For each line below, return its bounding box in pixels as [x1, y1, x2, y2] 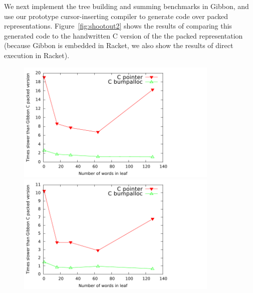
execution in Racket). [4, 50, 70, 60]
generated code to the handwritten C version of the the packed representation [4, 30, 243, 41]
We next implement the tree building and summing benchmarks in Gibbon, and [4, 1, 249, 11]
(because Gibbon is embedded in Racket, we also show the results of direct [4, 40, 233, 51]
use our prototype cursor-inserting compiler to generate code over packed [4, 11, 228, 21]
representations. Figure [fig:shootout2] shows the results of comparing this [4, 21, 232, 31]
